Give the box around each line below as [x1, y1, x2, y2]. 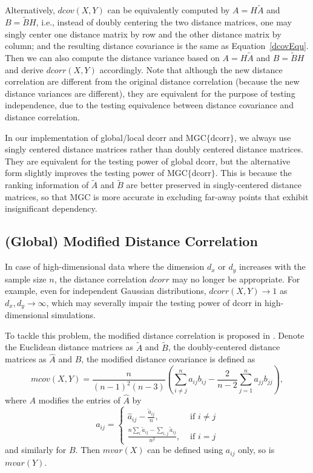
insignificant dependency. [5, 202, 97, 215]
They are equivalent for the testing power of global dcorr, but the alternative [5, 154, 291, 167]
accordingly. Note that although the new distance [99, 63, 283, 76]
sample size [5, 272, 47, 285]
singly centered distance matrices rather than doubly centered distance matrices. [5, 143, 303, 155]
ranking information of [5, 178, 89, 191]
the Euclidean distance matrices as [5, 341, 134, 353]
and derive [5, 63, 44, 76]
